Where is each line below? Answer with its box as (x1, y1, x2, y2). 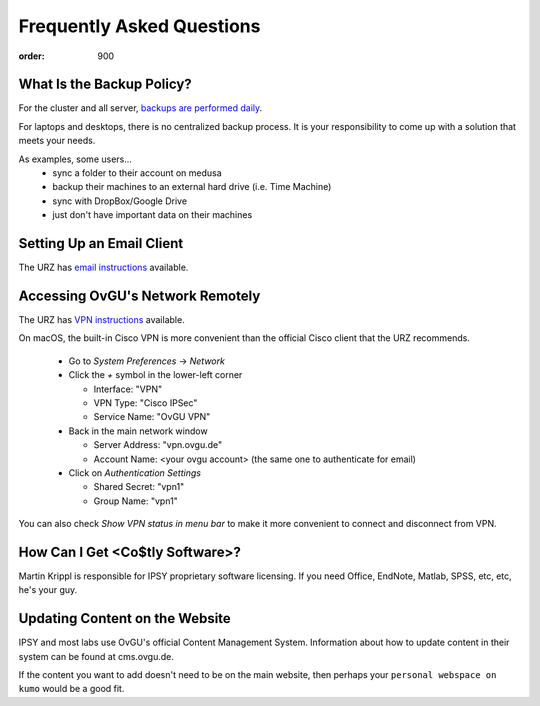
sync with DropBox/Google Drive (52, 195, 188, 207)
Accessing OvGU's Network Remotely (18, 287, 261, 304)
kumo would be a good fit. (18, 683, 125, 695)
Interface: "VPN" (93, 383, 163, 395)
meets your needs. (18, 135, 96, 147)
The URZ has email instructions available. (18, 261, 189, 274)
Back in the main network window (68, 425, 209, 437)
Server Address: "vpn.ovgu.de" (93, 439, 223, 451)
